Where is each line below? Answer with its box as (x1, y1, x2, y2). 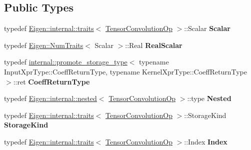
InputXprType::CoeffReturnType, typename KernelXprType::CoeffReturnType (4, 66, 247, 76)
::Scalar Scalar (184, 23, 230, 33)
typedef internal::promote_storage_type (4, 56, 127, 67)
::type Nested (187, 93, 231, 103)
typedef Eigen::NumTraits (4, 39, 83, 50)
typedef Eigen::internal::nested (4, 93, 97, 103)
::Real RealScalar (125, 39, 182, 50)
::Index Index (184, 136, 227, 146)
